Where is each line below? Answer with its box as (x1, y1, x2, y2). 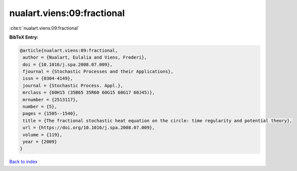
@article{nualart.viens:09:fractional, (20, 48, 118, 53)
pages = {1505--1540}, (23, 111, 79, 116)
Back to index (9, 158, 38, 165)
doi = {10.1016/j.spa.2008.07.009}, (23, 62, 113, 67)
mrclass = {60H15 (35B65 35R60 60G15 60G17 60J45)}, (23, 90, 155, 95)
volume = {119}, (23, 132, 63, 137)
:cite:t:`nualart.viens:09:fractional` (9, 25, 80, 31)
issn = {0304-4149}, (23, 76, 73, 81)
